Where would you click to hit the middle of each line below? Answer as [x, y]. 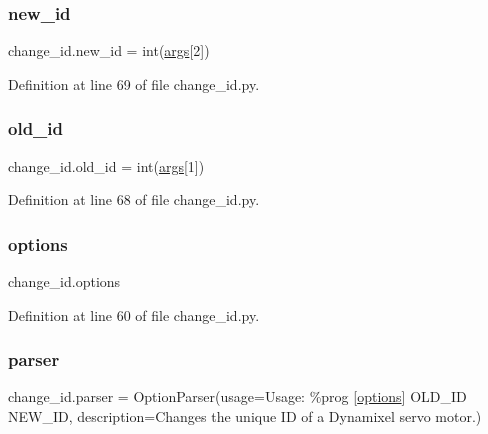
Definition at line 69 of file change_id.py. [134, 83]
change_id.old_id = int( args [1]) [106, 165]
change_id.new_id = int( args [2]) [109, 50]
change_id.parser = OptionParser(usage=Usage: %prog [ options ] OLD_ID [237, 396]
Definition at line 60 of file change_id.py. [134, 314]
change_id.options [64, 281]
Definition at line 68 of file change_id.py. [134, 199]
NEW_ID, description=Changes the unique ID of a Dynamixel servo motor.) [245, 416]
